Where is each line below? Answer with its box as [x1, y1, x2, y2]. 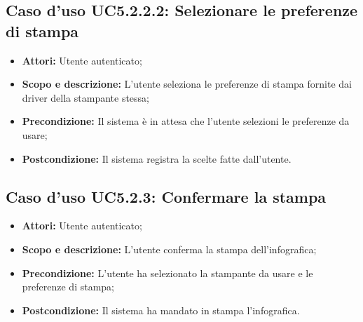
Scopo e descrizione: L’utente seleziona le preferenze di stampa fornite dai [22, 76, 352, 91]
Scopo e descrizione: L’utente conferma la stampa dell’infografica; [22, 241, 317, 256]
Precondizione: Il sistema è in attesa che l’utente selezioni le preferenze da [22, 114, 350, 128]
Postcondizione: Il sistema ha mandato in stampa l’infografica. [22, 302, 300, 317]
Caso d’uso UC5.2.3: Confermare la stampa [6, 185, 327, 207]
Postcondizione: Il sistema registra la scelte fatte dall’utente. [22, 151, 292, 166]
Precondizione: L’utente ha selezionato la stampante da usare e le [22, 265, 313, 280]
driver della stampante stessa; [22, 90, 149, 105]
